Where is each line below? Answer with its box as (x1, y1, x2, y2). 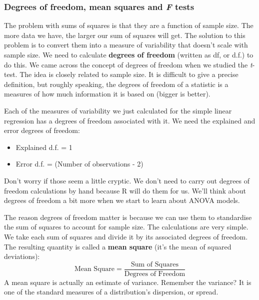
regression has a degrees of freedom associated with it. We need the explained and (4, 115, 255, 125)
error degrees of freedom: (4, 125, 80, 135)
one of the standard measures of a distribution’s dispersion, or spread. (4, 286, 218, 297)
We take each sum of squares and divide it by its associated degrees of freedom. (4, 231, 248, 241)
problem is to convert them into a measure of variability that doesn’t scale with (4, 39, 248, 50)
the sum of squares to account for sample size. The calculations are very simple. (4, 221, 248, 232)
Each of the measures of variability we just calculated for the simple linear (4, 105, 232, 115)
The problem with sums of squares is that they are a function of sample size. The (4, 20, 253, 30)
